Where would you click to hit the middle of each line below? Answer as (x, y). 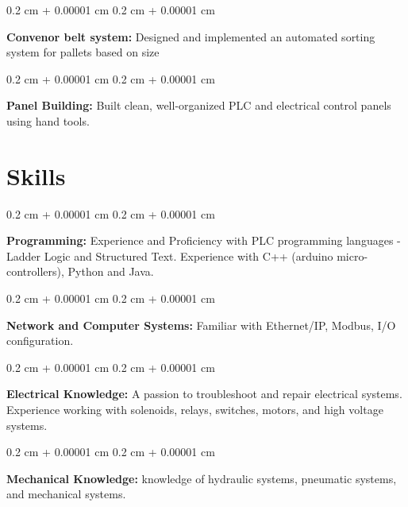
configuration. (40, 341)
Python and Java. (111, 271)
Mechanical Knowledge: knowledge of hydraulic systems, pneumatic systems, (202, 478)
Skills (36, 175)
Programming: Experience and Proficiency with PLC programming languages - (204, 240)
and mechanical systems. (66, 494)
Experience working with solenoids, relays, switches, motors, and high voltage (195, 410)
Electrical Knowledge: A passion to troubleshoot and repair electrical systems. (204, 394)
